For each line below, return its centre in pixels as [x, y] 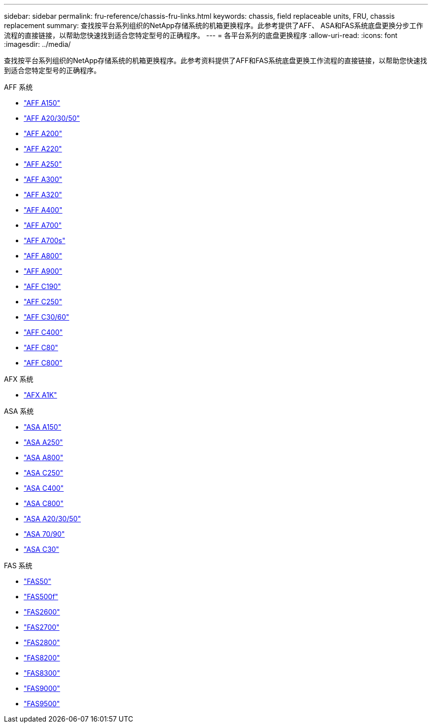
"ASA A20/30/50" [52, 519]
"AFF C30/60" [47, 317]
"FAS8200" [42, 658]
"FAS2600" [42, 612]
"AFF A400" [43, 210]
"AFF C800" [43, 363]
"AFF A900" [43, 271]
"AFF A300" [43, 179]
